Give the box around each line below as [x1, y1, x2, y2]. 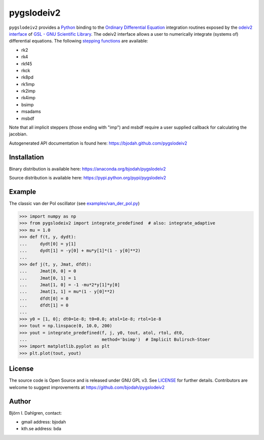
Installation [9, 153, 44, 161]
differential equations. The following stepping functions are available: [9, 38, 149, 44]
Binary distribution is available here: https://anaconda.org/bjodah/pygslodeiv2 [9, 166, 166, 172]
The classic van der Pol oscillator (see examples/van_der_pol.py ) [9, 200, 140, 206]
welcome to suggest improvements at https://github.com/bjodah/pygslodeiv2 [9, 384, 165, 390]
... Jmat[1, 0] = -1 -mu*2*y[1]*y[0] [19, 282, 120, 287]
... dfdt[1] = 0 [19, 303, 68, 308]
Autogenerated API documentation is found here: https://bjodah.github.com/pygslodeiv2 [9, 140, 188, 146]
